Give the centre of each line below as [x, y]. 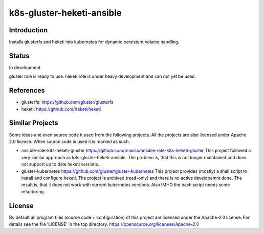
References [27, 91]
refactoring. [33, 191]
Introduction [28, 30]
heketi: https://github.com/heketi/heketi [61, 109]
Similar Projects [34, 123]
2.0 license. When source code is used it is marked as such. [69, 141]
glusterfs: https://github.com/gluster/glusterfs [67, 102]
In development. [25, 67]
